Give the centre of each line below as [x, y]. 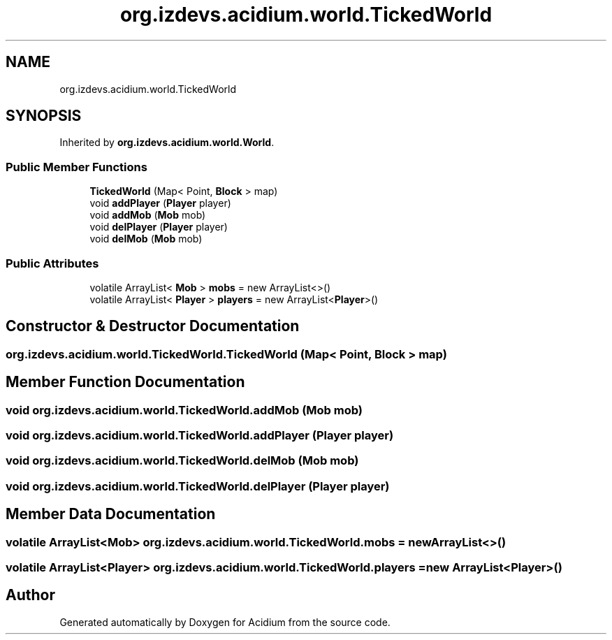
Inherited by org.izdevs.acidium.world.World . [167, 143]
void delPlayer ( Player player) [159, 227]
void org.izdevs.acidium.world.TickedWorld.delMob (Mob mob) [182, 461]
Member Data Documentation [111, 514]
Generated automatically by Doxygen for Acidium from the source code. [225, 622]
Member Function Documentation [125, 382]
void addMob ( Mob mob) [148, 215]
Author [30, 595]
